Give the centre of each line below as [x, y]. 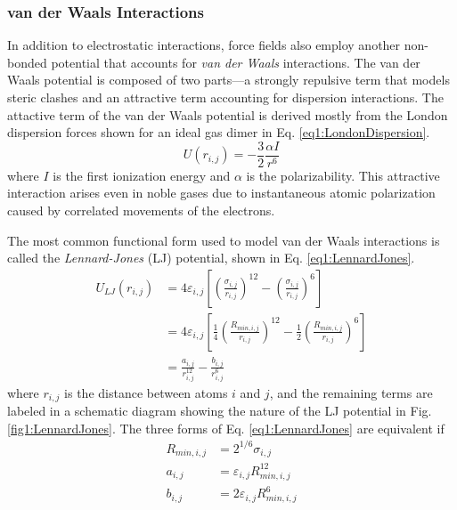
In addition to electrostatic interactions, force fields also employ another [204, 45]
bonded [27, 62]
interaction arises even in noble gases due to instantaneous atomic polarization [221, 193]
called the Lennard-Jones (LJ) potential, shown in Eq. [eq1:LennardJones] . [211, 258]
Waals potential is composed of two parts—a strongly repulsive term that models [228, 80]
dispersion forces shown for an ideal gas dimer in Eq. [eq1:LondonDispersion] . [219, 132]
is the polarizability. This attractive [343, 175]
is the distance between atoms [146, 392]
